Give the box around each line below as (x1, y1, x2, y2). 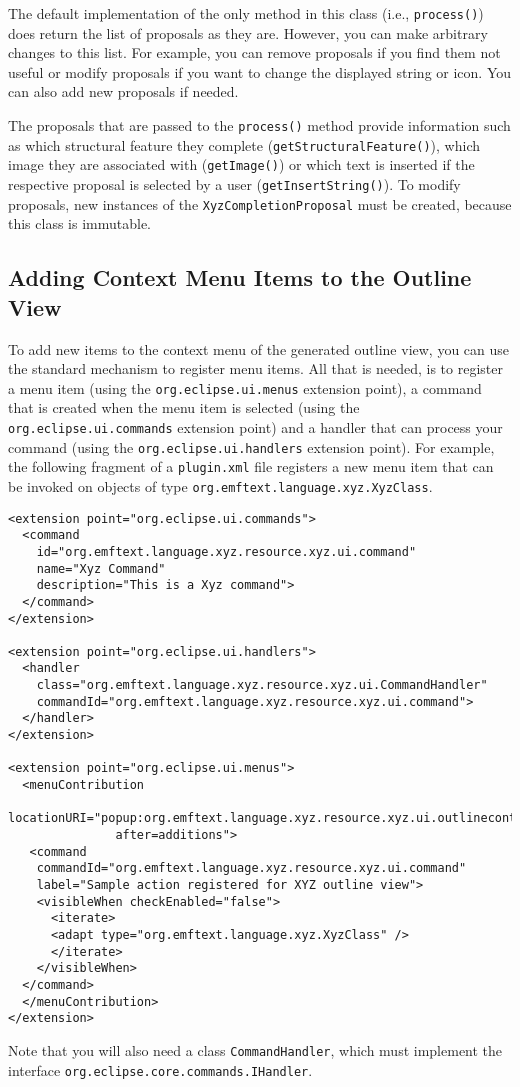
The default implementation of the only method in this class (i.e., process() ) (8, 3, 484, 23)
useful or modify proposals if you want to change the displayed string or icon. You (8, 61, 512, 82)
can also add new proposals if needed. (8, 81, 239, 102)
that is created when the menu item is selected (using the (8, 397, 360, 418)
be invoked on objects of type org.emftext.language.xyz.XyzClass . (8, 475, 433, 496)
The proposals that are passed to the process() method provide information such (8, 115, 511, 136)
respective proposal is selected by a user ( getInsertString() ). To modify (8, 174, 461, 194)
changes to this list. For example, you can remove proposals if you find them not (8, 42, 501, 63)
